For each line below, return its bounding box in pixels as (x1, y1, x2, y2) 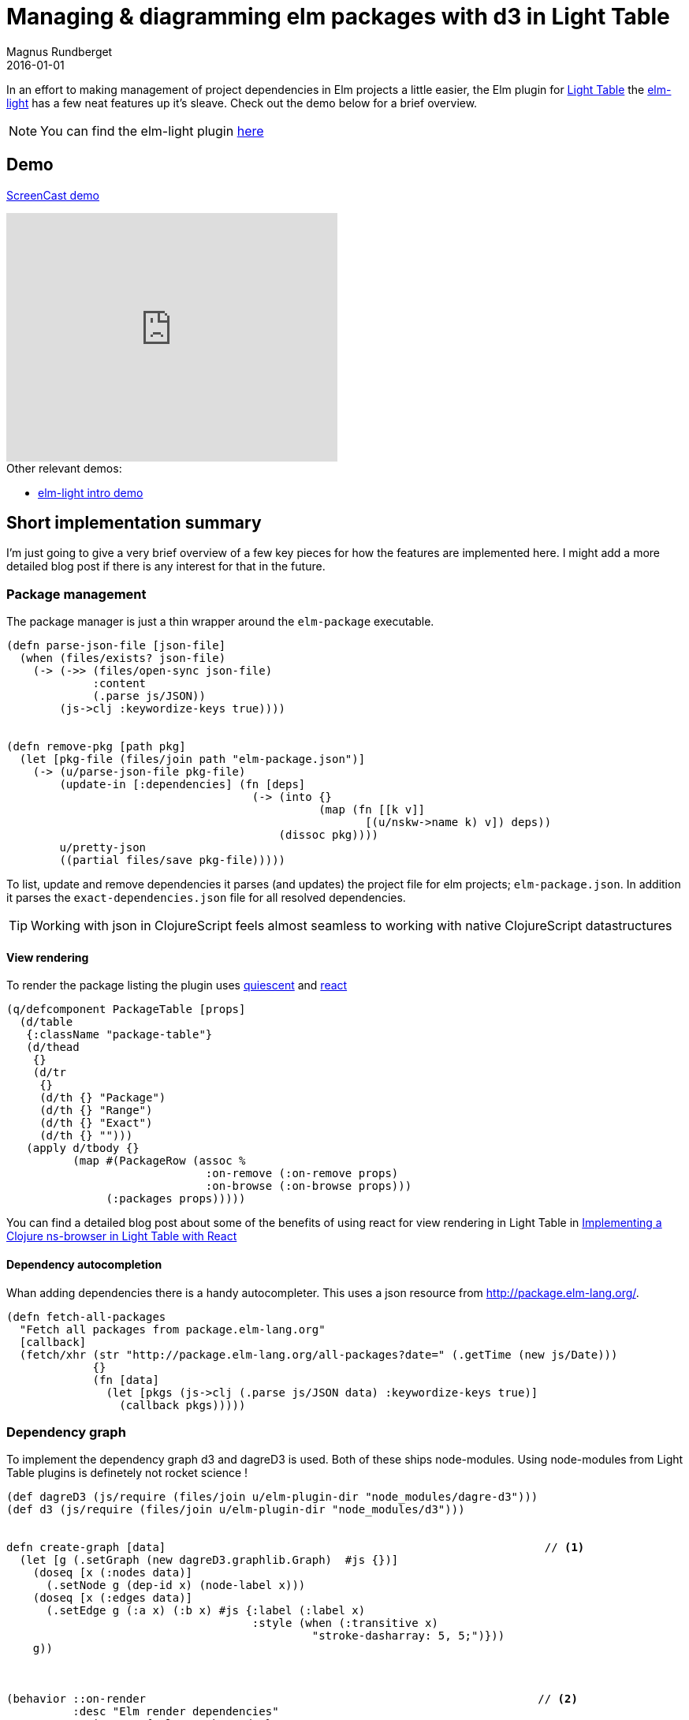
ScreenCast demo (6, 188, 100, 202)
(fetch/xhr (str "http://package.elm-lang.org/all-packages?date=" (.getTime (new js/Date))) (19, 1348, 618, 1361)
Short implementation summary (6, 513, 262, 533)
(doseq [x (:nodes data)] (32, 1566, 193, 1580)
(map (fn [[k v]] (318, 803, 426, 817)
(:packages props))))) (106, 1192, 246, 1206)
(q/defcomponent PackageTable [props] (6, 1003, 246, 1016)
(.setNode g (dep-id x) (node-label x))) (46, 1579, 306, 1592)
